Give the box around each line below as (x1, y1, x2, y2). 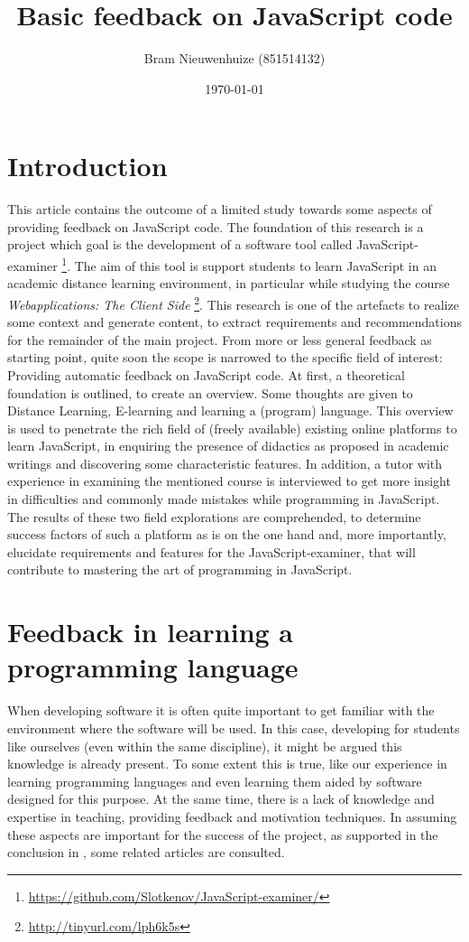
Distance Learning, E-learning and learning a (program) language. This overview (7, 401, 454, 420)
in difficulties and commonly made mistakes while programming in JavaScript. (7, 490, 440, 508)
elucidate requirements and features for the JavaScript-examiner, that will (7, 542, 416, 561)
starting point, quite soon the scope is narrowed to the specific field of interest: (7, 348, 443, 367)
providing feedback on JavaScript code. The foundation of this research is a (7, 217, 424, 236)
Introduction (7, 147, 168, 184)
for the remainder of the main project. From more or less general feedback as (7, 330, 432, 349)
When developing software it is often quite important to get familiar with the (7, 701, 435, 720)
